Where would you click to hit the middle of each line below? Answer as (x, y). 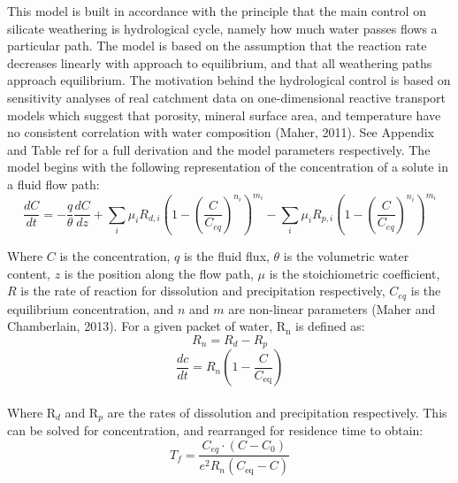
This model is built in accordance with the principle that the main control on (217, 11)
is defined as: (330, 326)
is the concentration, (115, 256)
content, (29, 273)
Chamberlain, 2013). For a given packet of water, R (147, 326)
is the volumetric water (346, 256)
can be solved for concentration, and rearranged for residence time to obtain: (215, 430)
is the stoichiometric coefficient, (355, 273)
